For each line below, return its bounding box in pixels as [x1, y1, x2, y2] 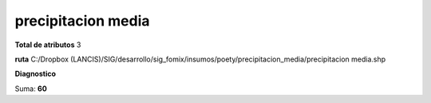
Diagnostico [14, 69, 56, 79]
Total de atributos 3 [14, 40, 81, 50]
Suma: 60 [14, 84, 47, 93]
